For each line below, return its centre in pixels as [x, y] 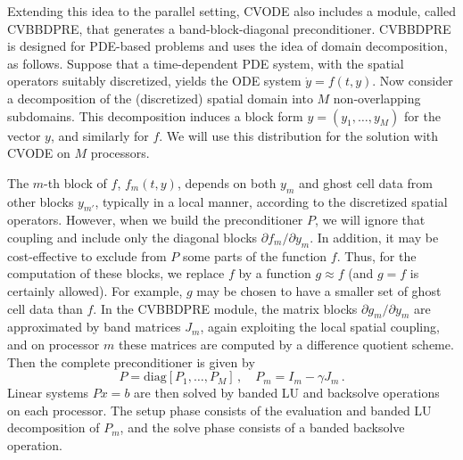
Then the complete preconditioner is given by [131, 361]
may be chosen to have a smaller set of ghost [319, 290]
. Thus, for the [376, 255]
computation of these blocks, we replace [116, 273]
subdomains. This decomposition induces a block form [155, 115]
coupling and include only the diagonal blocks [132, 237]
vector [24, 135]
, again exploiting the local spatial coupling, [320, 327]
